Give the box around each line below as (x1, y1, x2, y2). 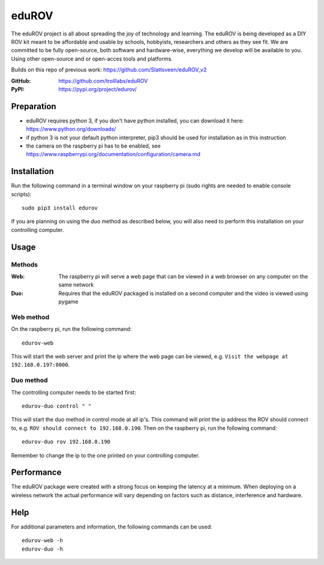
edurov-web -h (22, 537, 63, 544)
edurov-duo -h (22, 545, 63, 552)
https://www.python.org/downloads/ (26, 125, 116, 133)
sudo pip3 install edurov (22, 205, 98, 211)
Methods (11, 260, 38, 268)
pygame (58, 298, 79, 306)
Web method (11, 313, 50, 321)
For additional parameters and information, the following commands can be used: (11, 523, 212, 530)
